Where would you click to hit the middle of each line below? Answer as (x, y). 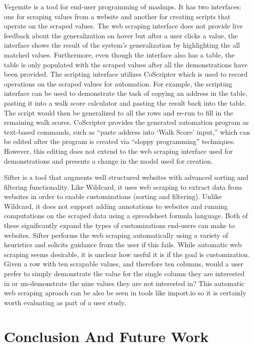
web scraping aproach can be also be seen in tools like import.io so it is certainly (125, 293)
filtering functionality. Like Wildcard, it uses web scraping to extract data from (123, 187)
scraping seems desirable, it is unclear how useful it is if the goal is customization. (127, 254)
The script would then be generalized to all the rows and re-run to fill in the (119, 112)
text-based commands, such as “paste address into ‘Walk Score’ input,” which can (127, 131)
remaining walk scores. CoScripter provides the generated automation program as (127, 122)
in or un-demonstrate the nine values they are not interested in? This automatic (124, 283)
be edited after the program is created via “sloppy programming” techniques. (120, 141)
